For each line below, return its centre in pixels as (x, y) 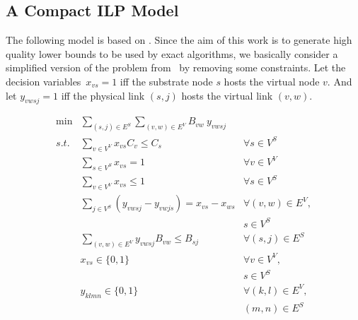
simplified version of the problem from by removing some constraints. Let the (176, 67)
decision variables (44, 81)
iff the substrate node (166, 81)
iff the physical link (103, 95)
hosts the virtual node (272, 81)
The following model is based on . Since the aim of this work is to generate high (179, 40)
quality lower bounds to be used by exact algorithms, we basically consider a (172, 53)
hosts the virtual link (227, 95)
